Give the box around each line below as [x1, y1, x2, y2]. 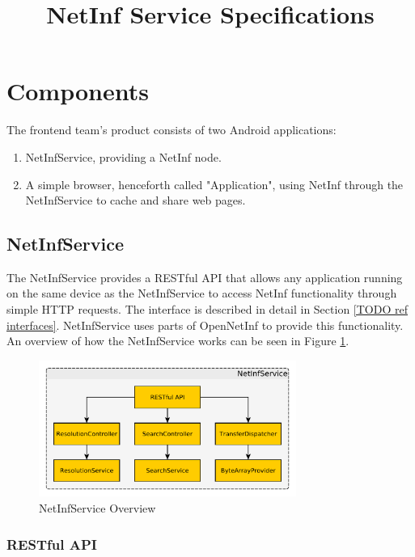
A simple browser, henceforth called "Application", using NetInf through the [25, 175, 404, 192]
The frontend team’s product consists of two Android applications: [6, 121, 337, 138]
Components [6, 74, 149, 108]
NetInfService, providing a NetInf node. [25, 148, 222, 165]
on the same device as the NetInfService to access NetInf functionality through [6, 285, 397, 302]
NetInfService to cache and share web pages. [25, 192, 246, 209]
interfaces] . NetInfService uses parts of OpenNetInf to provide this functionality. [6, 316, 404, 333]
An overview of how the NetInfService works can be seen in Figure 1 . [6, 332, 349, 349]
